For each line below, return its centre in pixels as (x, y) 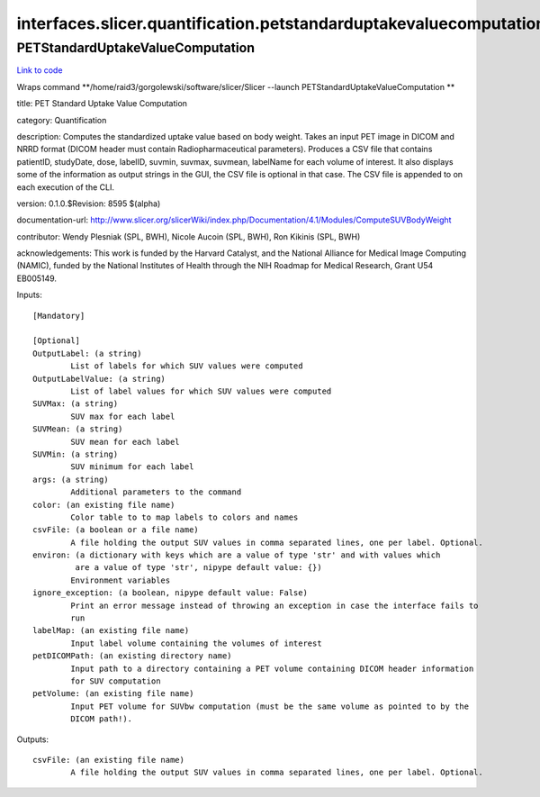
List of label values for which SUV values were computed (201, 391)
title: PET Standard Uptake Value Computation (102, 104)
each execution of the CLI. (65, 187)
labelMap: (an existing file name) (111, 631)
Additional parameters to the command (156, 492)
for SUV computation (116, 681)
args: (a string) (71, 479)
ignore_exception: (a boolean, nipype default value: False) (170, 593)
